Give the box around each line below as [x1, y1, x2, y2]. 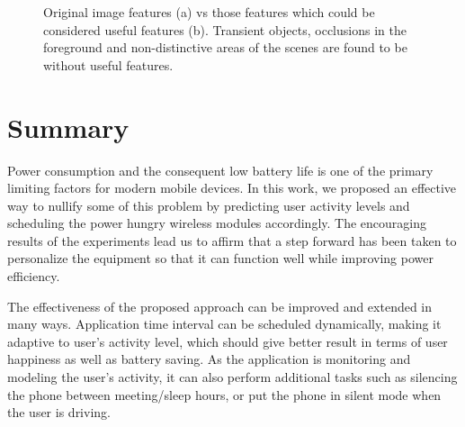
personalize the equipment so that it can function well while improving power [7, 249, 434, 268]
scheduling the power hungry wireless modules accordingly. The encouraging [7, 213, 427, 232]
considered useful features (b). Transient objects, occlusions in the [43, 20, 407, 39]
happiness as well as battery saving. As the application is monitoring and [7, 350, 411, 368]
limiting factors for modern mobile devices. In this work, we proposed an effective [7, 178, 457, 197]
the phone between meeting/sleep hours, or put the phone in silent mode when [7, 385, 442, 404]
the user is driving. [7, 403, 111, 422]
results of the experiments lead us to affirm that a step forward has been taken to [7, 231, 457, 250]
